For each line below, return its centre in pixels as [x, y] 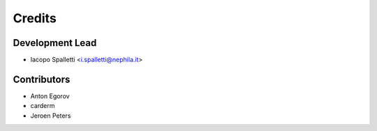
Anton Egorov [50, 96]
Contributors [42, 79]
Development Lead [55, 43]
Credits [35, 18]
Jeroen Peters [51, 116]
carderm [43, 106]
